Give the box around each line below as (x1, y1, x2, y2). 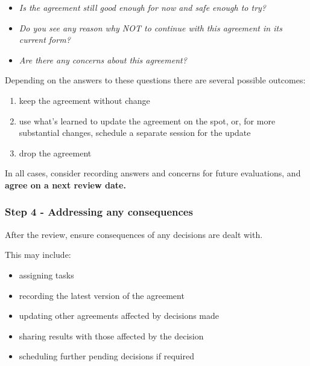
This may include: (5, 248, 71, 261)
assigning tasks (19, 268, 74, 281)
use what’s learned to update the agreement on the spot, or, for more (19, 114, 276, 127)
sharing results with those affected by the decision (19, 329, 204, 342)
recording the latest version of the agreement (19, 289, 185, 301)
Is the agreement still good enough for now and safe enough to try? (19, 1, 267, 13)
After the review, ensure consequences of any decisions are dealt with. (5, 228, 263, 240)
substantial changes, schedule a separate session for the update (19, 126, 251, 139)
